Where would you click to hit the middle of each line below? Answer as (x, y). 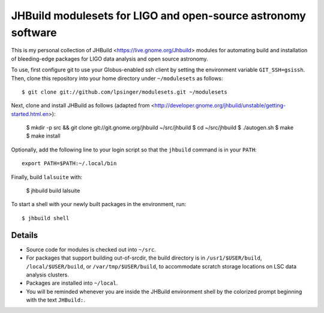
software (34, 32)
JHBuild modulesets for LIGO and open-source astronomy (158, 16)
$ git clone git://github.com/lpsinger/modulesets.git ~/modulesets (124, 92)
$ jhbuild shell (46, 218)
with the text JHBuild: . (55, 300)
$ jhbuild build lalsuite (53, 191)
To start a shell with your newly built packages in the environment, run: (98, 204)
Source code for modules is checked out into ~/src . (91, 249)
